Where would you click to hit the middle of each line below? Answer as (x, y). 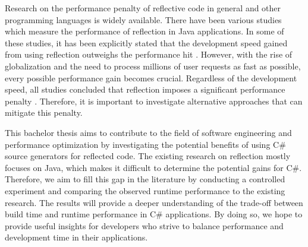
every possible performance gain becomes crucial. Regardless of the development (151, 77)
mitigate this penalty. (44, 113)
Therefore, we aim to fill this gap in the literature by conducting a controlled (145, 179)
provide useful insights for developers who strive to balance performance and (144, 225)
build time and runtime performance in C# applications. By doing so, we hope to (154, 214)
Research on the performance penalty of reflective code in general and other (143, 8)
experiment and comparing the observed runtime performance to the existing (145, 190)
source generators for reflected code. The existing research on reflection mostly (148, 156)
